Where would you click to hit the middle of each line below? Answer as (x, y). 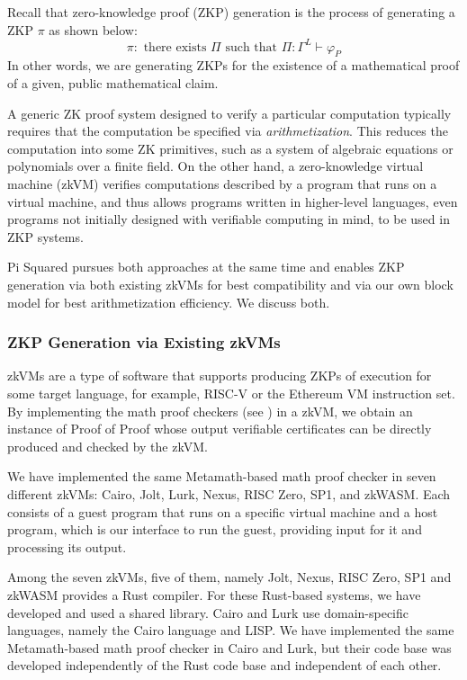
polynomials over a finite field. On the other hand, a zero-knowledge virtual (216, 166)
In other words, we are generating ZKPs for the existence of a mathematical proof (233, 65)
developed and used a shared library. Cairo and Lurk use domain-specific (208, 612)
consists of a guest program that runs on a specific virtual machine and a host (223, 511)
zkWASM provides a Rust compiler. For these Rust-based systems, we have (214, 594)
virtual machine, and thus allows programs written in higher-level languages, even (233, 201)
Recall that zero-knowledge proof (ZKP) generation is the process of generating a (231, 12)
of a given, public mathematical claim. (113, 83)
